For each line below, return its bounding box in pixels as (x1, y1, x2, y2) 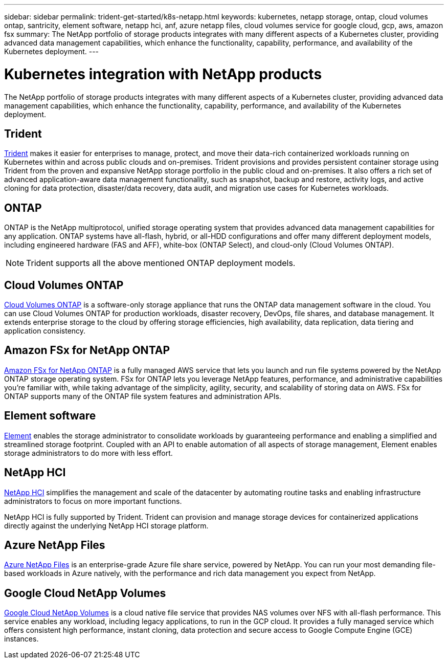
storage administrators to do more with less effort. (4, 448, 173, 457)
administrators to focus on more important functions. (4, 496, 182, 505)
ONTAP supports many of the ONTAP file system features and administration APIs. (4, 391, 281, 401)
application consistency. (4, 326, 86, 336)
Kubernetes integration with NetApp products (4, 65, 322, 83)
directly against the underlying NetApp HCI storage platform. (4, 521, 209, 530)
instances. (4, 634, 39, 644)
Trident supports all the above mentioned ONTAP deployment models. (26, 258, 296, 269)
